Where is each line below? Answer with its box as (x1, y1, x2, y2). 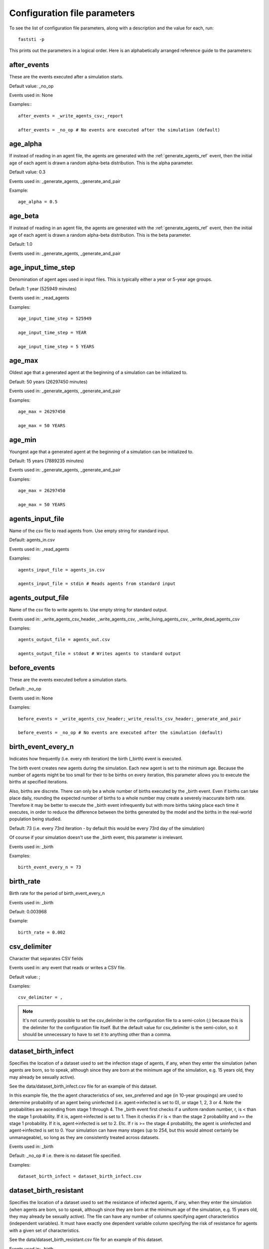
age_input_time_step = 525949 (18, 315, 92, 321)
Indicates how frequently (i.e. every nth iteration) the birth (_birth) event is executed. (9, 756, 183, 762)
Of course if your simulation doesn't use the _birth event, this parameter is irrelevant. (9, 834, 184, 840)
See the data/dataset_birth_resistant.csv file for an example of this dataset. (9, 1237, 163, 1243)
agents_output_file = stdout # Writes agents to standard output (18, 651, 181, 656)
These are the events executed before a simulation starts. (9, 677, 128, 683)
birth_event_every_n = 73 (18, 864, 82, 870)
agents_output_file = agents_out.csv (18, 637, 111, 642)
